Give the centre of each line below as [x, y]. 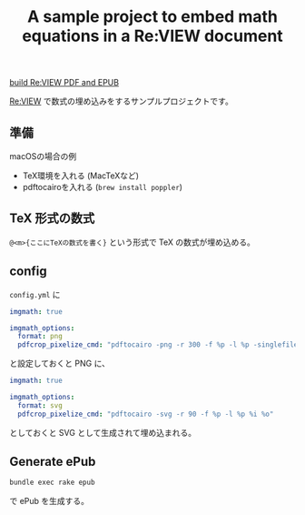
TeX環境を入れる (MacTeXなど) [80, 176]
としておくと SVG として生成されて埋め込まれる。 [103, 432]
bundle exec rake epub [52, 483]
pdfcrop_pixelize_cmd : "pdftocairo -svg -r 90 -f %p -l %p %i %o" [146, 414]
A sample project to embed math [152, 17]
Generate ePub [53, 462]
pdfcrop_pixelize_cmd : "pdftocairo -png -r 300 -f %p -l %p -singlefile [158, 345]
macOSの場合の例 [43, 156]
